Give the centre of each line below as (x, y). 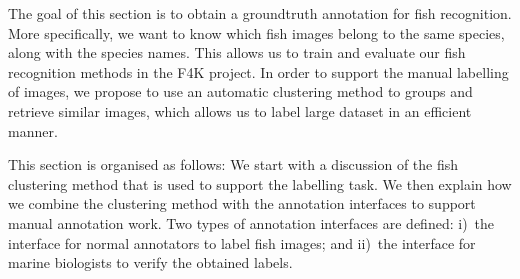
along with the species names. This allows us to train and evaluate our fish (237, 52)
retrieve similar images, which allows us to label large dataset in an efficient (240, 110)
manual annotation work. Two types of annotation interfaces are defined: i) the (251, 222)
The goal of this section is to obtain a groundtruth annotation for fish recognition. (260, 13)
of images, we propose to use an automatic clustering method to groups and (240, 91)
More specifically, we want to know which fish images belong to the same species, (256, 32)
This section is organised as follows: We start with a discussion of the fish (233, 164)
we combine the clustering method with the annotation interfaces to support (242, 203)
